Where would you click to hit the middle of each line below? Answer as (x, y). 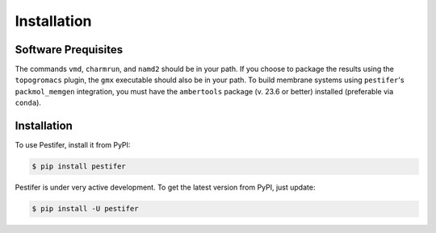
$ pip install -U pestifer (85, 209)
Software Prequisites (69, 50)
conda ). (28, 103)
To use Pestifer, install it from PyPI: (73, 145)
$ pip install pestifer (79, 166)
